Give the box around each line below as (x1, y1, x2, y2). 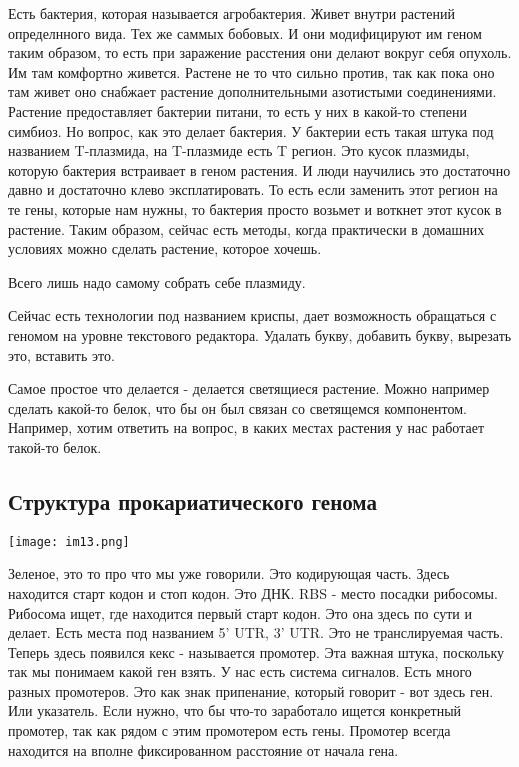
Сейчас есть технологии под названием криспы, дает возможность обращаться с (8, 305, 497, 326)
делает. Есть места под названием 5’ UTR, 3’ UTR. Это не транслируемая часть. (8, 622, 504, 643)
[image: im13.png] (8, 534, 130, 549)
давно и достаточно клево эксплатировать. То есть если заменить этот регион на (8, 179, 498, 200)
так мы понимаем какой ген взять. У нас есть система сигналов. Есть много (8, 661, 472, 682)
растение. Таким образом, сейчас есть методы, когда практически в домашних (8, 218, 485, 239)
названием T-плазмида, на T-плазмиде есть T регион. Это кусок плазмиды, (8, 140, 470, 161)
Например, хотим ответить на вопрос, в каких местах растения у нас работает (8, 417, 485, 438)
